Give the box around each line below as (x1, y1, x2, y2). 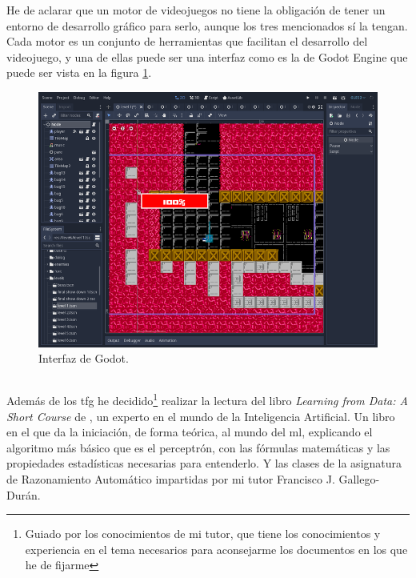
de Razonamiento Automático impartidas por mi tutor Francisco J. (6, 470, 335, 487)
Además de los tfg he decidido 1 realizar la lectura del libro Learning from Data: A (6, 390, 408, 408)
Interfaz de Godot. (38, 350, 129, 367)
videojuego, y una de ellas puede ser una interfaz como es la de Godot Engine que (6, 48, 408, 65)
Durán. (6, 486, 41, 503)
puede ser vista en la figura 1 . (6, 64, 152, 81)
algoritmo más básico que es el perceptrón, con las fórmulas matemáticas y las (6, 439, 390, 456)
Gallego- (338, 470, 380, 487)
